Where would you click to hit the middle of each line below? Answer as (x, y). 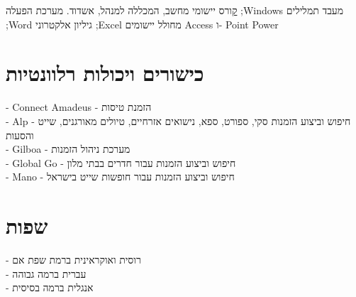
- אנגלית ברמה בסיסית (50, 287)
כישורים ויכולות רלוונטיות (105, 73)
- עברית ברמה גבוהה (46, 273)
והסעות (20, 135)
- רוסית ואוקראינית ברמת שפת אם (73, 259)
